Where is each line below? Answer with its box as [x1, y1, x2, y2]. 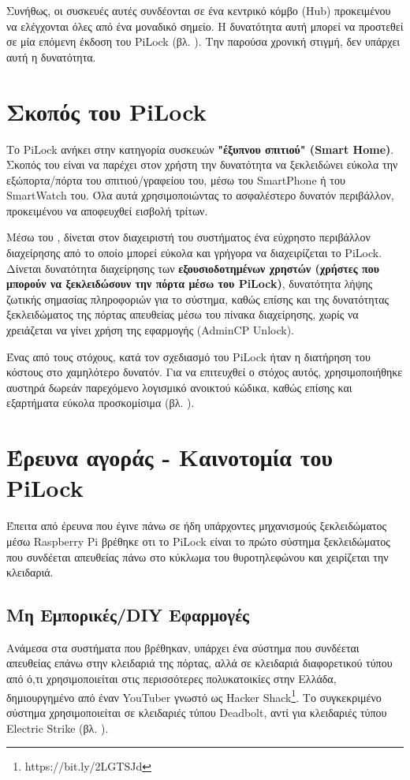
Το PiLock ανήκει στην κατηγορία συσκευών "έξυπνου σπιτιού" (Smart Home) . [6, 140, 394, 157]
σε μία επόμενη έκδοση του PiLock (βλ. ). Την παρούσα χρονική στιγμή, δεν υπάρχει [6, 33, 401, 50]
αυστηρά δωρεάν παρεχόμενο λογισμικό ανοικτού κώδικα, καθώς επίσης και [6, 379, 352, 395]
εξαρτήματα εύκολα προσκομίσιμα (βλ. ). [6, 394, 195, 411]
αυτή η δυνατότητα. [6, 48, 96, 65]
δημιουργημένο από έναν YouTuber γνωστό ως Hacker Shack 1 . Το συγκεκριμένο [6, 686, 382, 705]
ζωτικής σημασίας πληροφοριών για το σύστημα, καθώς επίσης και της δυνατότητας [6, 290, 389, 307]
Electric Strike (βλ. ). [6, 719, 109, 736]
